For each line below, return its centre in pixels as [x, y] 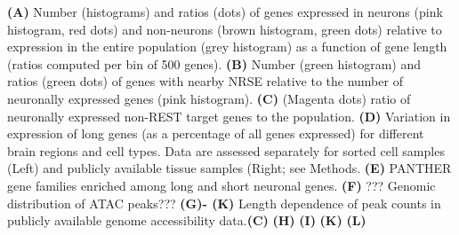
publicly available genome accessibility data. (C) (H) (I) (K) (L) [187, 220]
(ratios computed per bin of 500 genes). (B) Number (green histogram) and [214, 63]
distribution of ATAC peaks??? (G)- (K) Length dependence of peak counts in [224, 203]
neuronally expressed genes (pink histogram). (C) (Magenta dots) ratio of [209, 98]
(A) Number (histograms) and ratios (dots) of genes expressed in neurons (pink [225, 12]
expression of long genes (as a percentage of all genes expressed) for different [216, 133]
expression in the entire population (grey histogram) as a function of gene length [227, 47]
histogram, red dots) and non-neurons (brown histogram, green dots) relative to [225, 29]
